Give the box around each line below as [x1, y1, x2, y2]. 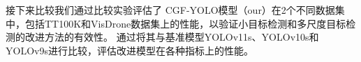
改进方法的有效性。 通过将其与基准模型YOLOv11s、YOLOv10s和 [24, 30, 319, 44]
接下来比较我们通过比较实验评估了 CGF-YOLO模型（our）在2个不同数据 [6, 3, 335, 17]
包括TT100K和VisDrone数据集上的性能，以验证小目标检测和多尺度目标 [24, 16, 346, 30]
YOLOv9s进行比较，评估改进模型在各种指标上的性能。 [6, 43, 253, 57]
